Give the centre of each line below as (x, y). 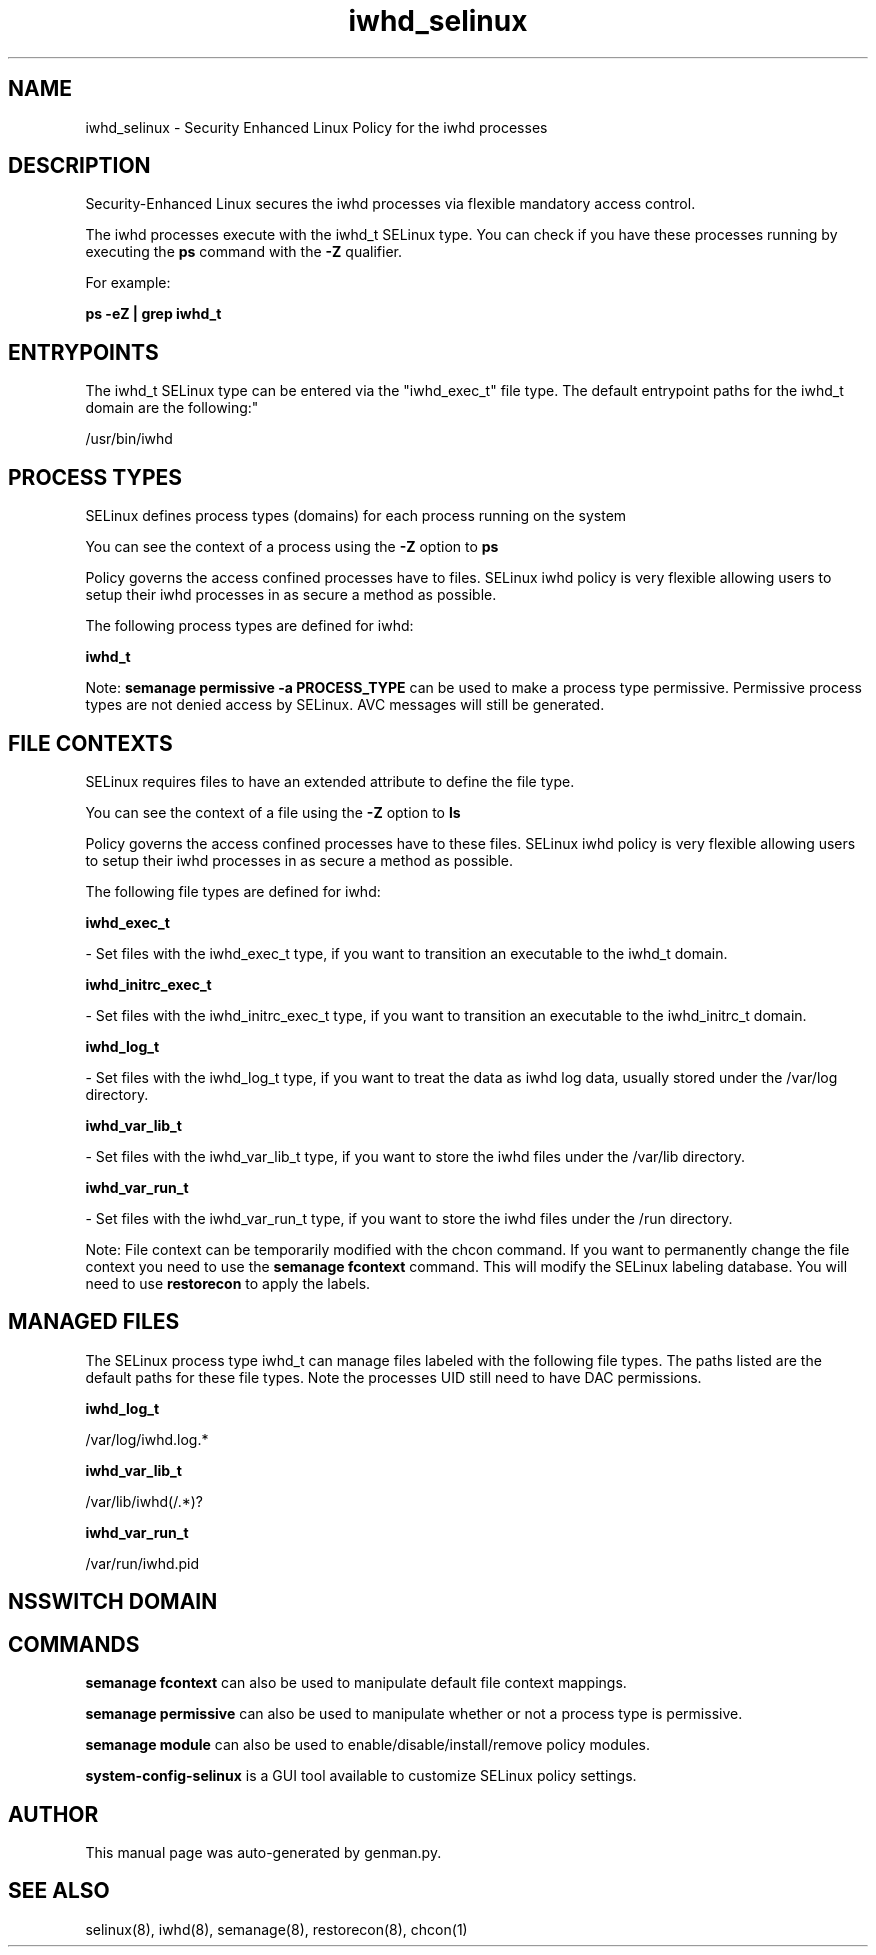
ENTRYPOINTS (83, 352)
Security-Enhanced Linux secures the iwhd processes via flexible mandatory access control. (390, 204)
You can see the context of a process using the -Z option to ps (292, 547)
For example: (128, 283)
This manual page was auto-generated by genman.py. (263, 1852)
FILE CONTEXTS (90, 743)
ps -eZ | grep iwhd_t (153, 314)
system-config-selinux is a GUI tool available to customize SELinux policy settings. (361, 1776)
